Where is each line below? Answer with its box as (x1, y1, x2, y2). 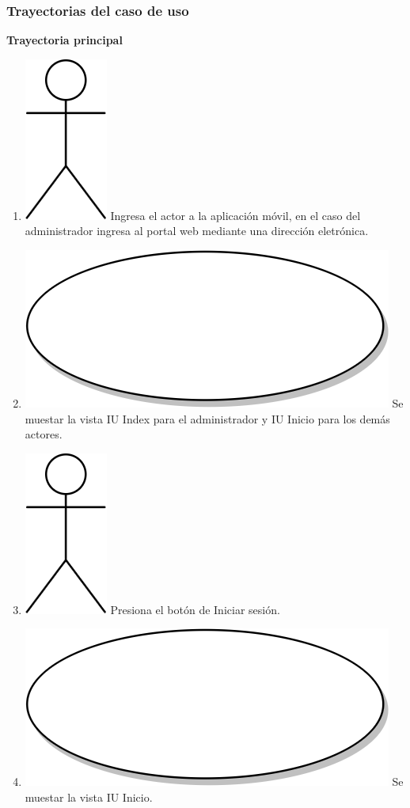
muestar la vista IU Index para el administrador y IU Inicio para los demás (25, 410, 390, 427)
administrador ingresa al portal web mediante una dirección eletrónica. (25, 222, 369, 239)
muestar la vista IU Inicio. (25, 788, 153, 805)
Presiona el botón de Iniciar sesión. (110, 601, 280, 617)
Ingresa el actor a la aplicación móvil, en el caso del (110, 207, 361, 223)
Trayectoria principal (6, 32, 123, 48)
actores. (25, 426, 63, 442)
